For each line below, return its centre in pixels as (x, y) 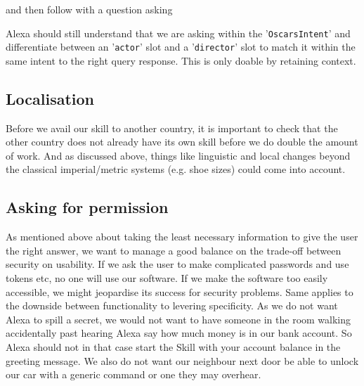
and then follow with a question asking (89, 9)
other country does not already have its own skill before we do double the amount (182, 142)
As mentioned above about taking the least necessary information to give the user (182, 237)
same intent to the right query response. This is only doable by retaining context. (181, 60)
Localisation (50, 98)
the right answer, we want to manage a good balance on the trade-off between (174, 250)
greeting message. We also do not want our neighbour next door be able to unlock (182, 360)
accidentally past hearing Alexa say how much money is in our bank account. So (179, 333)
